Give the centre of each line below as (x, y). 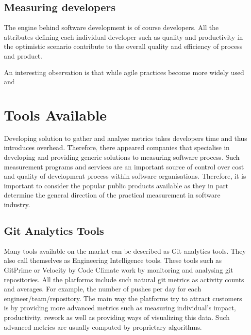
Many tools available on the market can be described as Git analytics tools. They (125, 251)
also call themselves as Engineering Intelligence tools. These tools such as (113, 260)
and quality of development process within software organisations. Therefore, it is (125, 176)
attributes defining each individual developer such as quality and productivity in (124, 37)
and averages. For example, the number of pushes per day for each (103, 289)
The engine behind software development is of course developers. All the (111, 27)
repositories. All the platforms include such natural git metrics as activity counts (124, 279)
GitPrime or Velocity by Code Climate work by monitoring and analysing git (119, 270)
